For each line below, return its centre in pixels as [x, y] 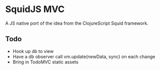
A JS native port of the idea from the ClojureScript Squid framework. [77, 23]
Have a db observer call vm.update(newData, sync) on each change [84, 56]
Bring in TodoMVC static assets [45, 62]
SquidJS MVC [35, 9]
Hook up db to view [33, 51]
